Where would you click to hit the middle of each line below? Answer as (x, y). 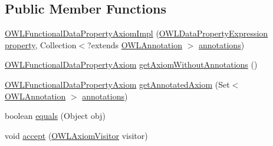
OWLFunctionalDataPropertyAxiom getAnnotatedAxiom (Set (117, 84)
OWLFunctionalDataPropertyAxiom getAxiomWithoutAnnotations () (131, 64)
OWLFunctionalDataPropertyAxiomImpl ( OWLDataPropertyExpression (136, 33)
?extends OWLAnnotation (135, 44)
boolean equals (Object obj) (55, 116)
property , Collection (41, 44)
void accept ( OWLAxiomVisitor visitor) (76, 135)
